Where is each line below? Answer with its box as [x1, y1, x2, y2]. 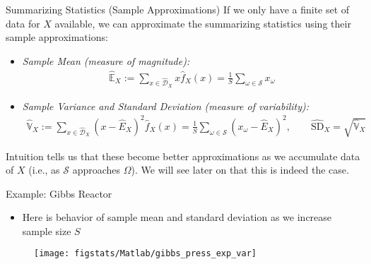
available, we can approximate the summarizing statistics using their [54, 16, 351, 30]
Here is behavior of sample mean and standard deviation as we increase [22, 210, 332, 224]
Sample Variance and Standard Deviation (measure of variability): [22, 98, 310, 113]
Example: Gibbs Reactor [6, 186, 112, 200]
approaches [72, 162, 121, 177]
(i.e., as [28, 162, 60, 177]
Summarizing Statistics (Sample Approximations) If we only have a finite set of [6, 2, 350, 16]
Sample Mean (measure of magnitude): [22, 53, 190, 68]
